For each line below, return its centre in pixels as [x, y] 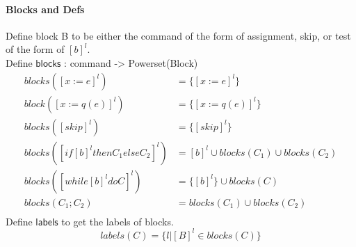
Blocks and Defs [45, 9]
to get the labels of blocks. [118, 221]
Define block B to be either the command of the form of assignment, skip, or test [178, 35]
